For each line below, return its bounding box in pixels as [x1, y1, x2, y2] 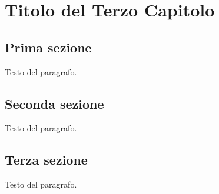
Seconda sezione [5, 94, 104, 112]
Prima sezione [5, 38, 92, 56]
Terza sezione [5, 150, 88, 169]
